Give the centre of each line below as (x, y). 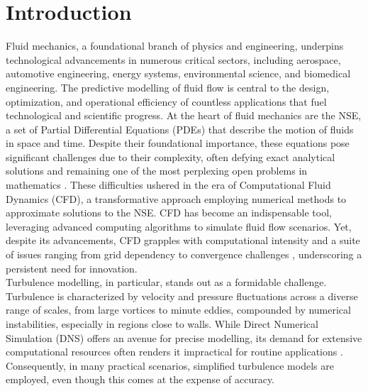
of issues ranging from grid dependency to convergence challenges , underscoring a (184, 254)
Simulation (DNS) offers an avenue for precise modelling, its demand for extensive (184, 337)
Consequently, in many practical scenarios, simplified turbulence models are (170, 365)
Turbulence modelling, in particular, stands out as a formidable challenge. (166, 282)
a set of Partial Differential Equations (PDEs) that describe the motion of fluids (180, 129)
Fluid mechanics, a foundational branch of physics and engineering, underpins (175, 46)
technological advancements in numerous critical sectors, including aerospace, (173, 59)
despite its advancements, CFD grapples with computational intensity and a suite (183, 240)
